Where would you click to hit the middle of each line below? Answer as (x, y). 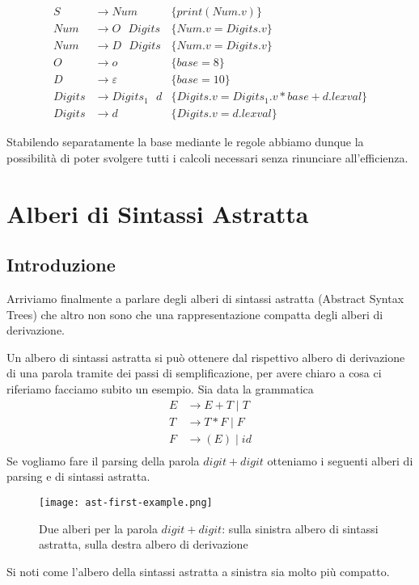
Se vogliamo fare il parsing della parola (103, 460)
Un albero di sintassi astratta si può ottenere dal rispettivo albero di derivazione (206, 357)
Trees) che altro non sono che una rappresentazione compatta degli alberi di (195, 314)
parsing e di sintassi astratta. (78, 476)
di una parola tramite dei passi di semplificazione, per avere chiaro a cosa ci (194, 373)
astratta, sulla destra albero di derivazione (144, 544)
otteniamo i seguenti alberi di (340, 460)
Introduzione (61, 265)
